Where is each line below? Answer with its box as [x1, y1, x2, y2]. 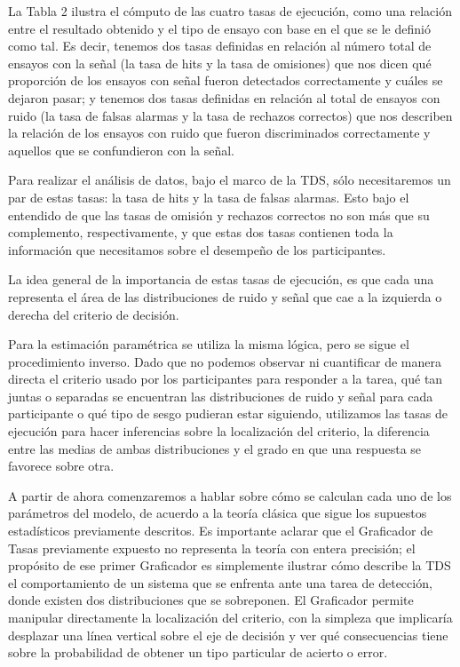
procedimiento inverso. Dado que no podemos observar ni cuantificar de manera [8, 352, 441, 370]
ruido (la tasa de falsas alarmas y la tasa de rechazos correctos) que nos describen [8, 106, 453, 124]
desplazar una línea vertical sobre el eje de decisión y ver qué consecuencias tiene [8, 625, 448, 644]
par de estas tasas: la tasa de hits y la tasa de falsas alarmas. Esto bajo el [8, 187, 409, 206]
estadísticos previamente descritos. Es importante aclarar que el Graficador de [8, 521, 433, 540]
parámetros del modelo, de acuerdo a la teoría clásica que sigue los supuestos [8, 504, 427, 522]
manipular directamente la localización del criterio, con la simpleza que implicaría [8, 608, 453, 626]
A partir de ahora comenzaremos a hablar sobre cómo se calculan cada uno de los [8, 486, 452, 504]
